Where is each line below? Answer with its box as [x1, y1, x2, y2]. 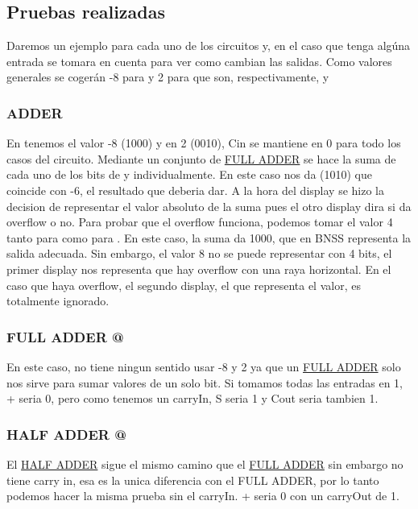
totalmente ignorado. [6, 292, 110, 309]
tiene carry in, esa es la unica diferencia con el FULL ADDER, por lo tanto [6, 471, 379, 488]
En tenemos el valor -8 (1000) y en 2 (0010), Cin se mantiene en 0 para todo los [6, 134, 401, 151]
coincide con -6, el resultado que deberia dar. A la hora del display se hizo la [6, 181, 384, 198]
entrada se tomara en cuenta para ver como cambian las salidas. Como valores [6, 52, 392, 69]
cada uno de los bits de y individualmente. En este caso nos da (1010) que [6, 166, 373, 183]
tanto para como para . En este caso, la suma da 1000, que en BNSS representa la [6, 229, 412, 246]
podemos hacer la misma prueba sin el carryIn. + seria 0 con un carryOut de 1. [6, 487, 399, 504]
